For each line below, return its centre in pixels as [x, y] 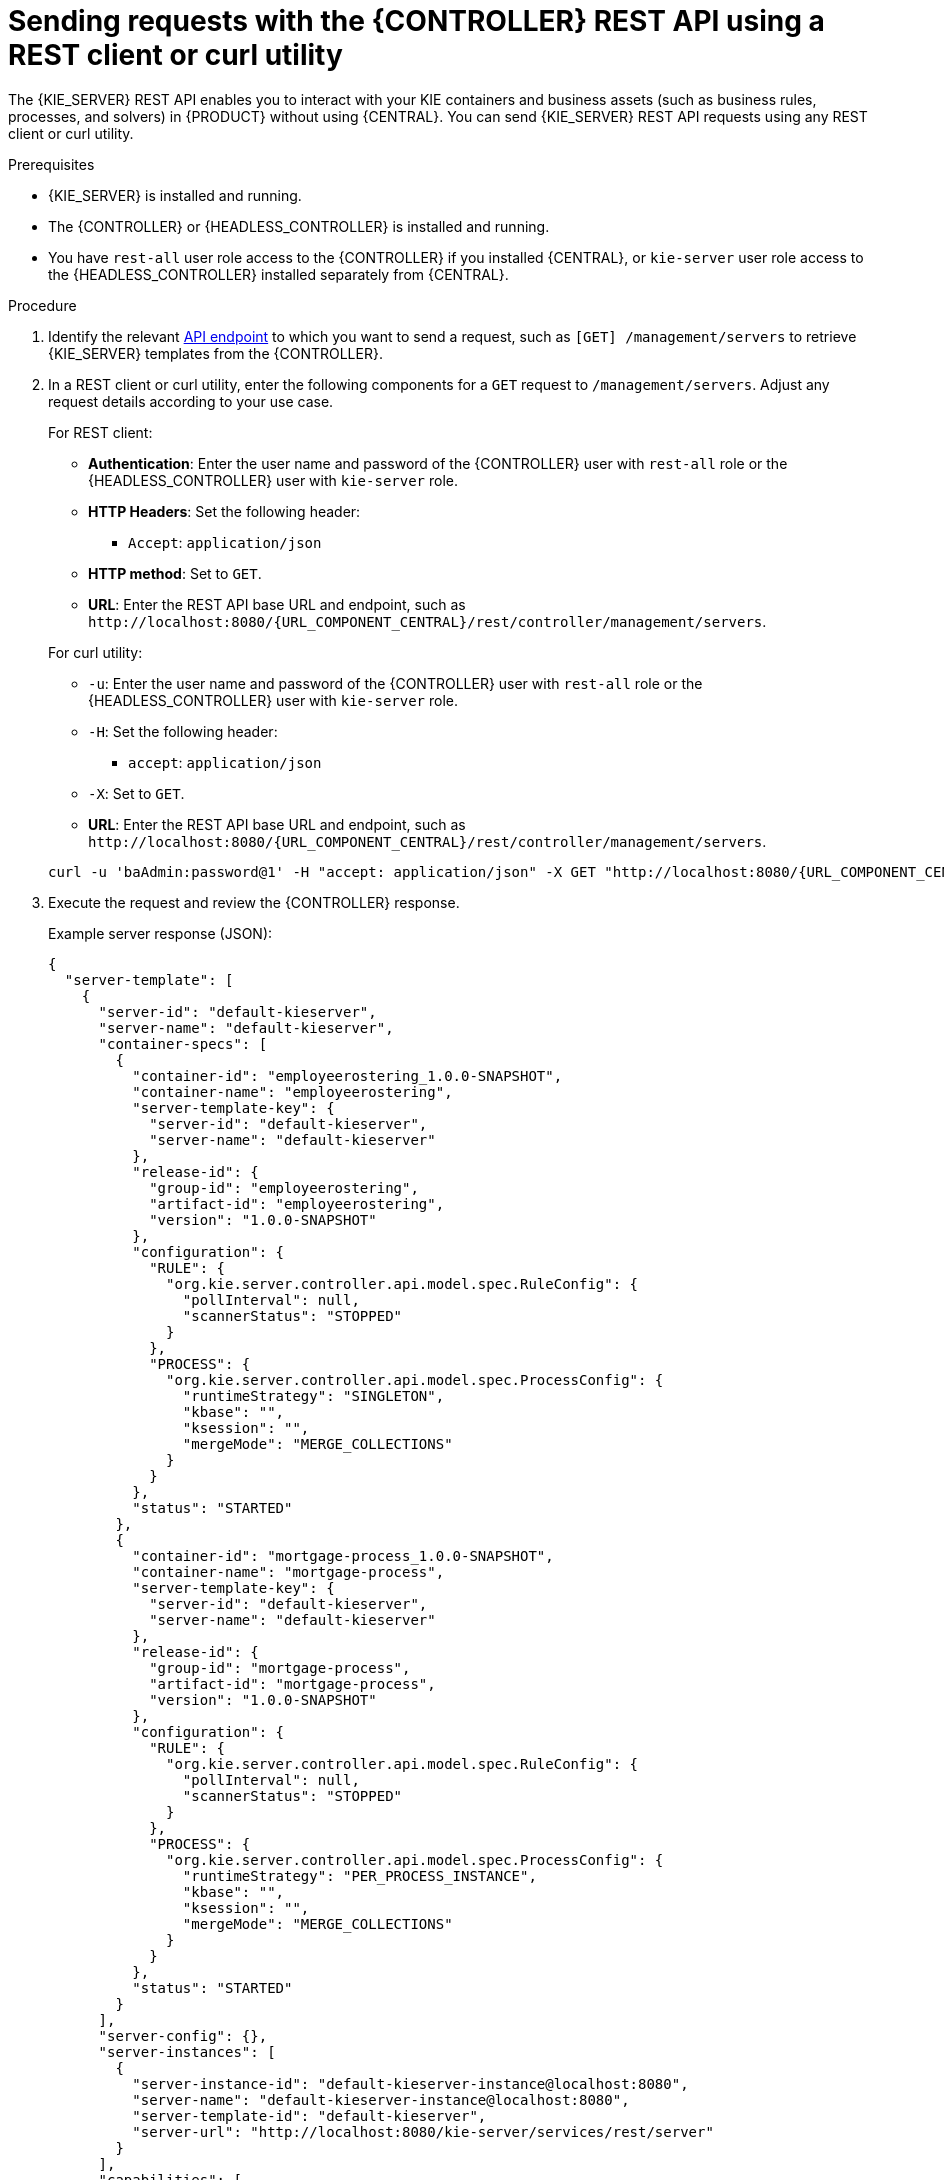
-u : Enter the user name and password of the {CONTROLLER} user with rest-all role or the [395, 683]
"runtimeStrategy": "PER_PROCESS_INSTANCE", [359, 1875]
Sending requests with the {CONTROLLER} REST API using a [416, 21]
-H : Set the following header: [183, 731]
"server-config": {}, [183, 2035]
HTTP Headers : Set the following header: [224, 511]
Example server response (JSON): [160, 933]
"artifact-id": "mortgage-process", [292, 1683]
